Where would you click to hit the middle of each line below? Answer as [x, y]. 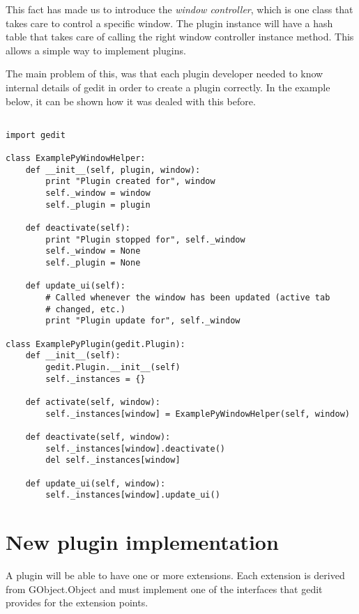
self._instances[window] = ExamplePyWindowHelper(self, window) [198, 414]
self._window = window [98, 193]
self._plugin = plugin [98, 205]
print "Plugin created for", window [130, 182]
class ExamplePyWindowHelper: [76, 159]
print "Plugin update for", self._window [143, 321]
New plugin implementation [142, 542]
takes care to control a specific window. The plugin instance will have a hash [169, 23]
